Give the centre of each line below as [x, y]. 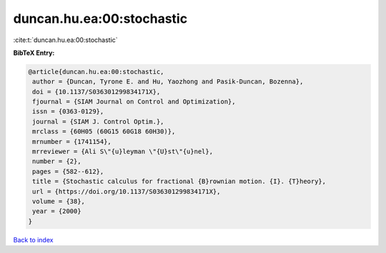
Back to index [33, 239]
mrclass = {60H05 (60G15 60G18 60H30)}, [104, 131]
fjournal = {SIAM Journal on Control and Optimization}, [134, 102]
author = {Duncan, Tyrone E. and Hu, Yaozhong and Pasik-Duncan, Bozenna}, [168, 82]
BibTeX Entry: [34, 53]
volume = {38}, [59, 201]
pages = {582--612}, [68, 171]
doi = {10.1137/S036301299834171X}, [96, 92]
